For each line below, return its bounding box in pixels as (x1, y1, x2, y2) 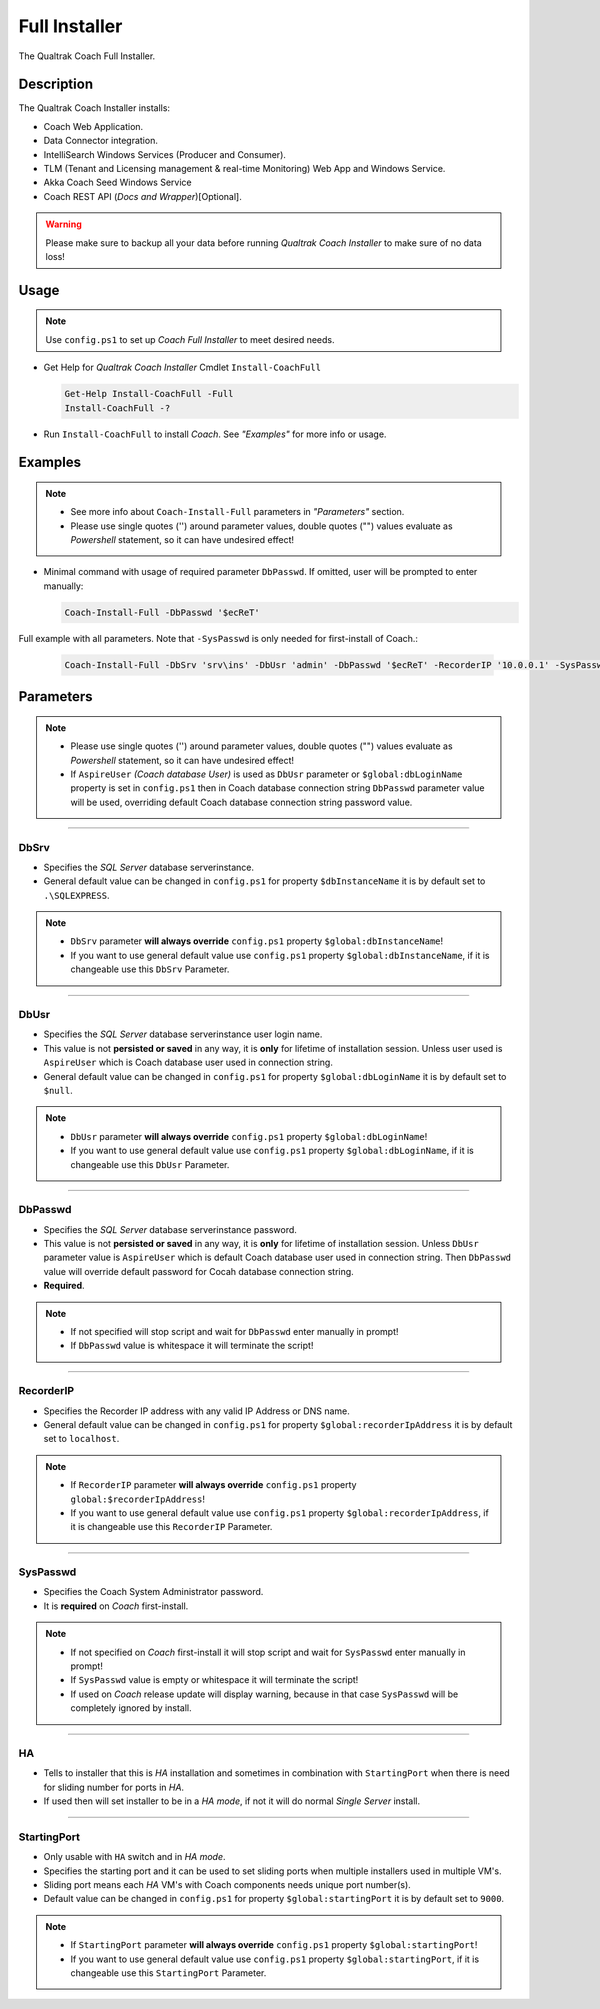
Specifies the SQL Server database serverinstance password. (43, 1223, 297, 1235)
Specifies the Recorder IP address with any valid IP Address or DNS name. (43, 1405, 350, 1417)
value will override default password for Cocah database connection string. (43, 1265, 354, 1277)
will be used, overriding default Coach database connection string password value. (70, 796, 413, 808)
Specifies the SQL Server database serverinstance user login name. (43, 1028, 323, 1040)
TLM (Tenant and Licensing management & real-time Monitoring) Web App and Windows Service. (43, 163, 446, 175)
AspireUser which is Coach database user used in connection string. (43, 1056, 334, 1069)
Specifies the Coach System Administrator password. (43, 1586, 264, 1598)
